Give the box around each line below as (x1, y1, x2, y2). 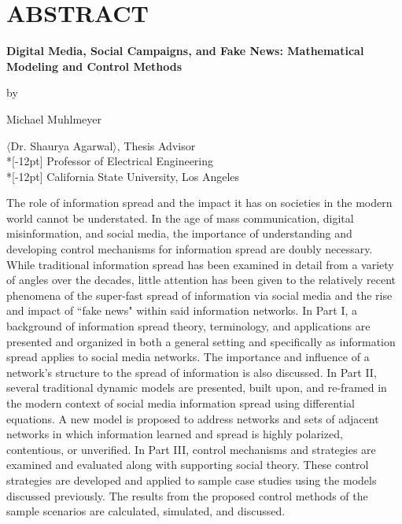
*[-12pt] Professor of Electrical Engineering (6, 153, 214, 169)
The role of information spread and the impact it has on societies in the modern (6, 194, 393, 211)
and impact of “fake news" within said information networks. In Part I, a (6, 302, 358, 319)
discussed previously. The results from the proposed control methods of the (6, 487, 368, 504)
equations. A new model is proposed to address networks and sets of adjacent (6, 410, 379, 426)
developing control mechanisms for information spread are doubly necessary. (6, 241, 373, 257)
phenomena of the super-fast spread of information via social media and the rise (6, 286, 393, 303)
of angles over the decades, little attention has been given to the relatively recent (6, 271, 396, 288)
